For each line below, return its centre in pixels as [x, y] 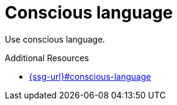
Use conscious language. [55, 39]
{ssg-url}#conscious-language [90, 76]
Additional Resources [47, 58]
